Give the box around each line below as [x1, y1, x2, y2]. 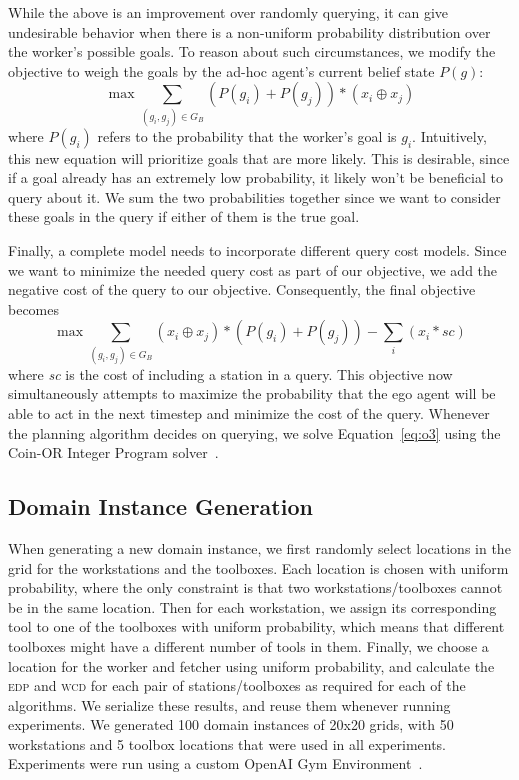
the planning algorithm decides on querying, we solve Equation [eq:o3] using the [8, 422, 501, 443]
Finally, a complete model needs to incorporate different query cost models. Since [8, 240, 507, 261]
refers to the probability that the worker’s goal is [97, 125, 397, 146]
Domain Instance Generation [8, 491, 313, 522]
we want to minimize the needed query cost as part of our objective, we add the [8, 259, 498, 280]
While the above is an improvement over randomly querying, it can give [8, 2, 449, 22]
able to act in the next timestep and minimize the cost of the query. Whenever [8, 402, 490, 423]
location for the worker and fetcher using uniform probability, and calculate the [8, 655, 495, 676]
